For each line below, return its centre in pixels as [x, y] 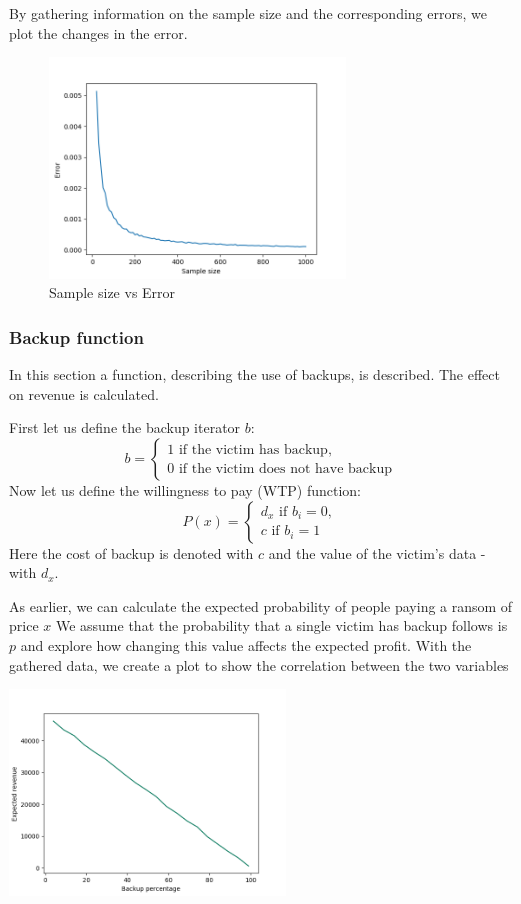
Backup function [76, 336]
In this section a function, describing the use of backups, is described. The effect [254, 374]
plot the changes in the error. [98, 32]
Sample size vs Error [112, 292]
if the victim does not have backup [285, 468]
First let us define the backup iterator [125, 427]
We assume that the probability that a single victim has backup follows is [281, 625]
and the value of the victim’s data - [377, 552]
